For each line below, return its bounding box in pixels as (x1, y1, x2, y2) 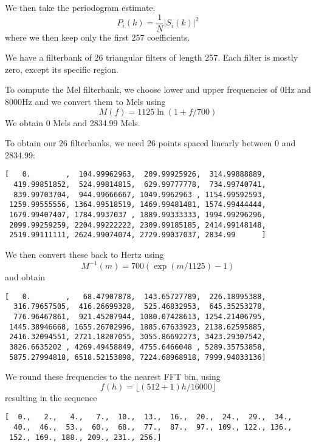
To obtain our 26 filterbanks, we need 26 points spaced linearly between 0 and (5, 137, 296, 149)
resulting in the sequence (5, 391, 97, 404)
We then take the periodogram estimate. (5, 1, 156, 13)
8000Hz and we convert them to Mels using (5, 95, 166, 108)
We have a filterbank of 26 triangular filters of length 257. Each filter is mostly (5, 51, 298, 64)
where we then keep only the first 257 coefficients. (5, 30, 190, 43)
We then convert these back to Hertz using (5, 248, 164, 260)
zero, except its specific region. (5, 63, 118, 75)
